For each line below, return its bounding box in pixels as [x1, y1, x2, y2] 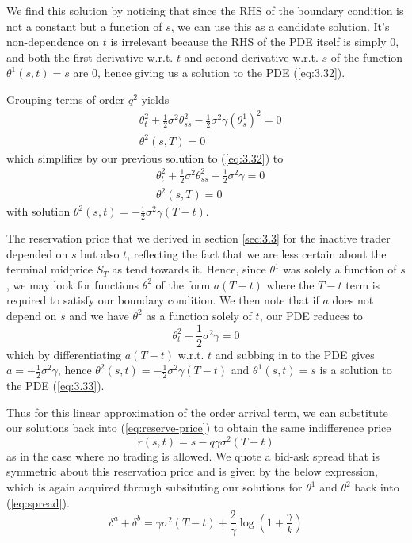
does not [332, 292, 374, 308]
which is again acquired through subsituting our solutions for [6, 479, 303, 495]
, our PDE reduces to [259, 307, 363, 323]
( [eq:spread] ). [6, 494, 70, 510]
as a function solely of [146, 307, 252, 323]
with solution [6, 203, 71, 220]
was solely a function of [283, 261, 397, 277]
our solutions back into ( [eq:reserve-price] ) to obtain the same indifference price [6, 419, 391, 436]
